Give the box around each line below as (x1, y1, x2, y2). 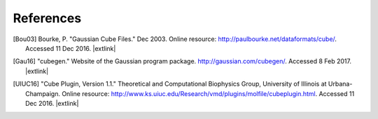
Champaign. (25, 89, 61, 97)
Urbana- (328, 80, 353, 88)
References (13, 10, 82, 26)
